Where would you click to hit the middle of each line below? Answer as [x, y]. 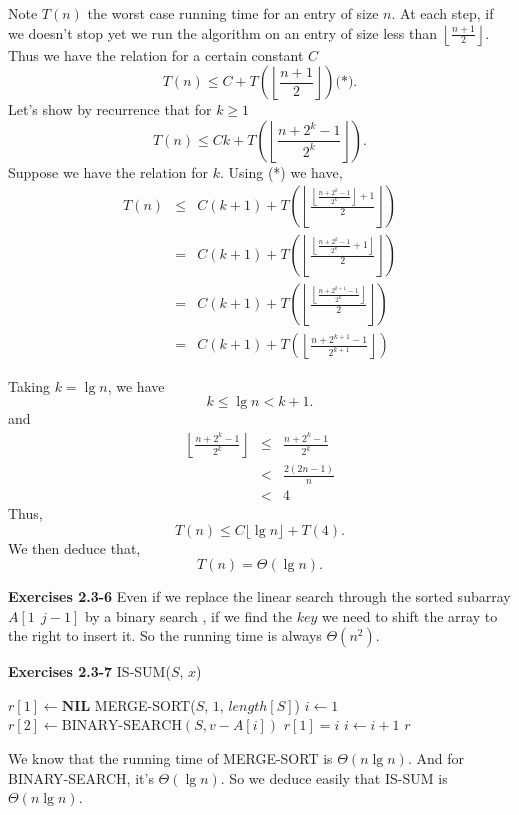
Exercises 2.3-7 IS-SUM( [89, 671]
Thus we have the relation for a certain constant [156, 54]
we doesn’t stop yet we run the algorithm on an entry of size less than [223, 32]
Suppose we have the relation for [108, 171]
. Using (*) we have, [281, 171]
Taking [29, 385]
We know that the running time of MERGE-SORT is [170, 758]
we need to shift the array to [409, 615]
